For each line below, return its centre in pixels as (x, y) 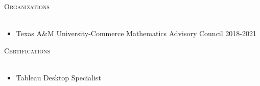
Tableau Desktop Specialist (58, 77)
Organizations (27, 6)
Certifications (27, 50)
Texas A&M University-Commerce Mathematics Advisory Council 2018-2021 (136, 33)
